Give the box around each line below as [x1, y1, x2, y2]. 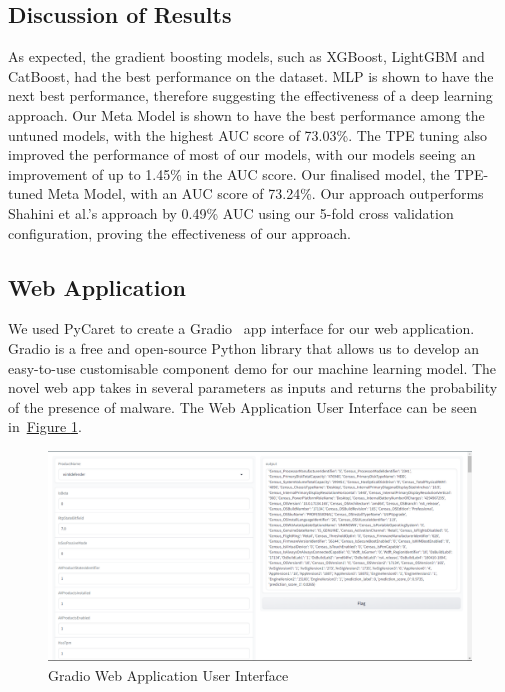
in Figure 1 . [8, 416, 82, 437]
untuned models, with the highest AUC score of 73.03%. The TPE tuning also [8, 124, 488, 145]
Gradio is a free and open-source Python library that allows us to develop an [8, 337, 479, 358]
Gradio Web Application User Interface [48, 664, 289, 685]
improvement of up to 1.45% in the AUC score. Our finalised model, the [8, 163, 450, 184]
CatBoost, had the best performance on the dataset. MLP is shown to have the [8, 65, 494, 86]
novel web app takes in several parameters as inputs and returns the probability [8, 377, 498, 398]
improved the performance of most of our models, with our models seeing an [8, 144, 476, 165]
